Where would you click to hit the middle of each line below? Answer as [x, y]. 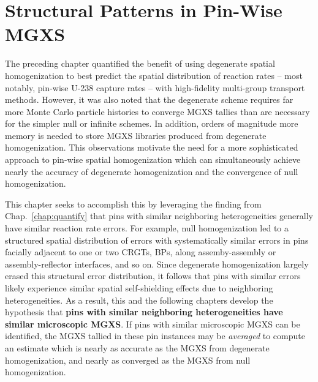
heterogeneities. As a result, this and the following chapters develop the [139, 300]
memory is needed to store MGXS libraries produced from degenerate [136, 135]
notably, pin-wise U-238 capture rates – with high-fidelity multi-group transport [155, 87]
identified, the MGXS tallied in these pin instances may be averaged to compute [155, 336]
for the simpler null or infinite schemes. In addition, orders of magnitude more [152, 123]
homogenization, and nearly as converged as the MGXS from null [128, 360]
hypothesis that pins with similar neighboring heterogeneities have [144, 312]
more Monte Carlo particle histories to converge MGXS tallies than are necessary [157, 111]
